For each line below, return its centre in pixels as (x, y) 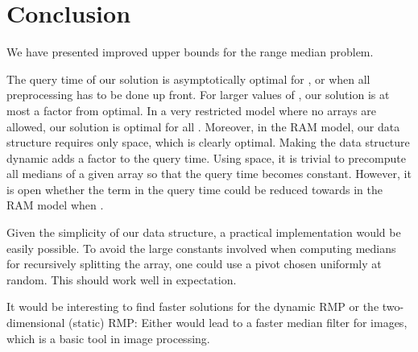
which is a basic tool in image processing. (108, 338)
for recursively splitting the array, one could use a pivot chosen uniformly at (194, 264)
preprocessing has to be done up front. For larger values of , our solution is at (198, 95)
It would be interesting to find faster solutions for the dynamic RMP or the (193, 306)
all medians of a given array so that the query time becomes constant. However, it (209, 174)
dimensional (36, 323)
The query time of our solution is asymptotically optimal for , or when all (188, 79)
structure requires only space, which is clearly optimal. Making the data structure (208, 142)
